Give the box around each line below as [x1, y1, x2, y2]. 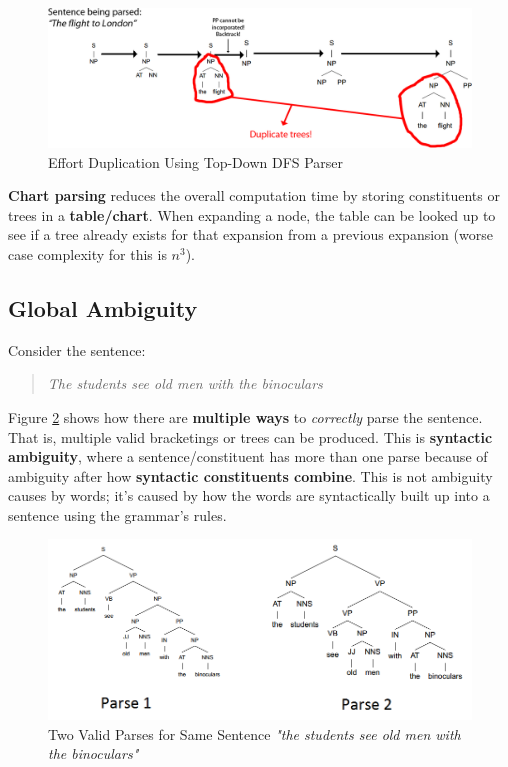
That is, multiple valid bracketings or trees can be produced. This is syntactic [8, 426, 493, 447]
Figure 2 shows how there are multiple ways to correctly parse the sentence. [8, 406, 483, 427]
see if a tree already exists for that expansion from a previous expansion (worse [8, 224, 493, 245]
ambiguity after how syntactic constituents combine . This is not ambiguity [8, 465, 493, 486]
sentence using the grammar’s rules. [8, 504, 227, 525]
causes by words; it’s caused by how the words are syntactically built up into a [8, 485, 490, 506]
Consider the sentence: [8, 339, 146, 360]
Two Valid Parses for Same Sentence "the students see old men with [48, 723, 461, 744]
